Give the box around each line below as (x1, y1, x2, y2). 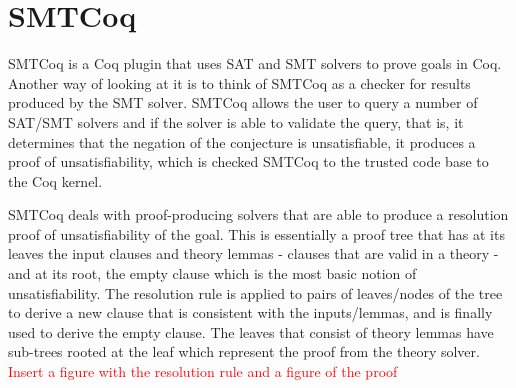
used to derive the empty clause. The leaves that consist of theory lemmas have (8, 321, 494, 342)
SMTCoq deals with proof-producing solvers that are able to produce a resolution (8, 204, 509, 225)
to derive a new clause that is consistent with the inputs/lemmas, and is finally (8, 302, 493, 323)
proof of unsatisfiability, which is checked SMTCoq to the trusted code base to (8, 151, 489, 172)
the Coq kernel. (8, 170, 103, 191)
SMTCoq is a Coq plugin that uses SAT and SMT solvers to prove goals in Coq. (8, 53, 502, 74)
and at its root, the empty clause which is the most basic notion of (8, 263, 417, 284)
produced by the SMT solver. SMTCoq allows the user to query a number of (8, 92, 478, 113)
